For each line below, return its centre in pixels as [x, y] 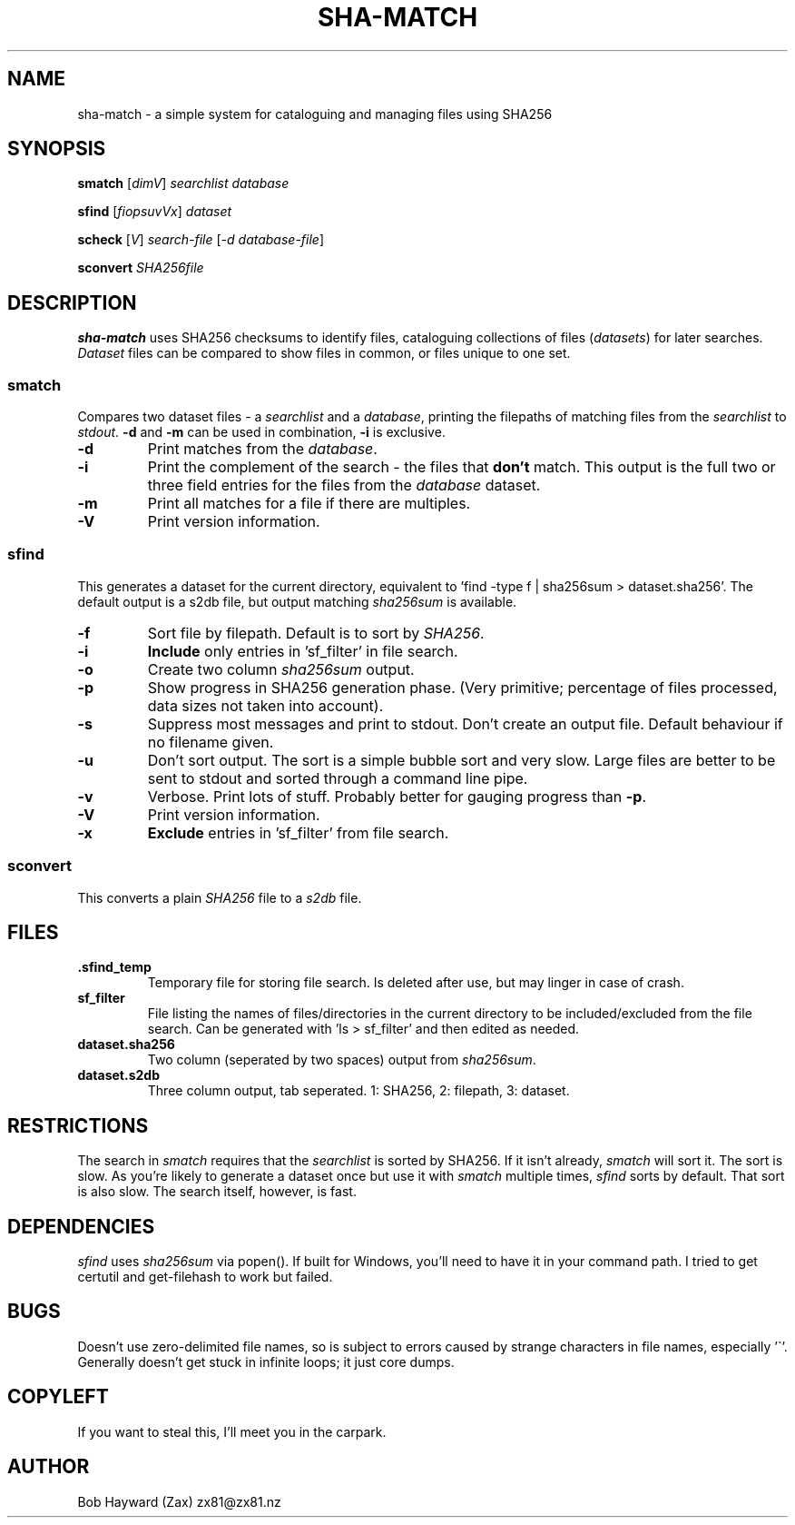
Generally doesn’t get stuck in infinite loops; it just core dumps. [266, 1362]
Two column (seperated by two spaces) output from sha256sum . [342, 1060]
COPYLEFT [58, 1397]
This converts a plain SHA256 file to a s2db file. [220, 897]
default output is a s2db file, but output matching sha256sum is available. [297, 601]
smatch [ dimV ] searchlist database [183, 183]
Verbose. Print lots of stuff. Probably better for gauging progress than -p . [397, 796]
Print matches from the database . [262, 449]
